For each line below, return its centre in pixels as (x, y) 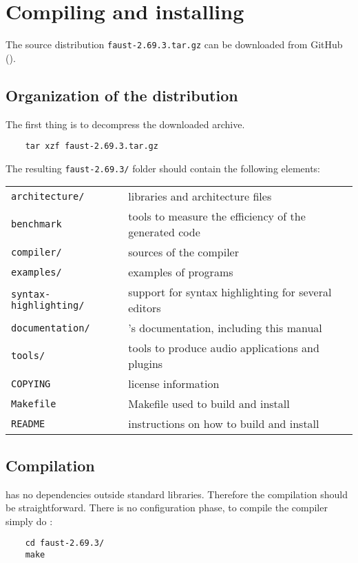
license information (174, 384)
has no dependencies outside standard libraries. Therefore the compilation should (177, 494)
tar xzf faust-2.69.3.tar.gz (92, 146)
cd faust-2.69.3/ (65, 543)
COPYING (31, 383)
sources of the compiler (183, 252)
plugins (146, 364)
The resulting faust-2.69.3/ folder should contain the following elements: (163, 168)
